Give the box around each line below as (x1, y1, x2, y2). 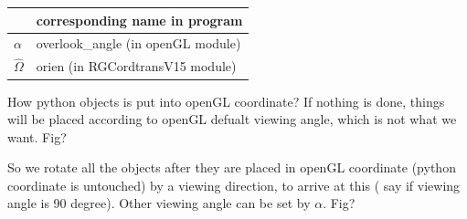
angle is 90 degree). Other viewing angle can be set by (7, 193, 311, 213)
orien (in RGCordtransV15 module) (36, 57, 237, 76)
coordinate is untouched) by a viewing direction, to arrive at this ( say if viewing (7, 175, 461, 194)
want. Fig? (7, 127, 67, 146)
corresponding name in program (36, 10, 243, 29)
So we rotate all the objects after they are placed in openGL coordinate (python (7, 158, 456, 177)
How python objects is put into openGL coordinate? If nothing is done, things (7, 91, 445, 110)
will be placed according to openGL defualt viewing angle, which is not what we (7, 109, 457, 129)
